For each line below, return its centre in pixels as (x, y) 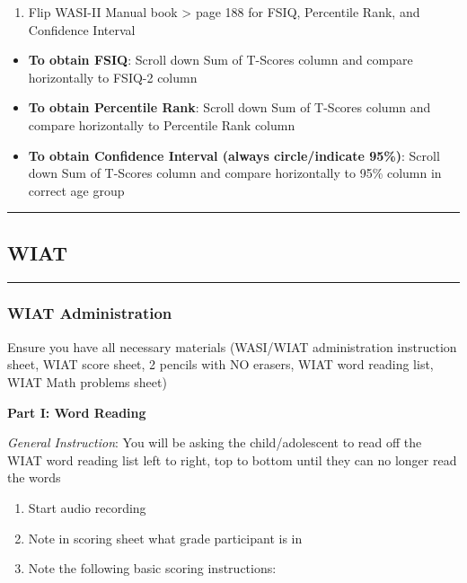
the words (34, 477)
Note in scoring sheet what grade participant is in (165, 538)
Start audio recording (87, 507)
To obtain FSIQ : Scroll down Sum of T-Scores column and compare (220, 60)
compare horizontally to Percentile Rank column (162, 124)
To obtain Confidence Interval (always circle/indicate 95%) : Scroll (234, 155)
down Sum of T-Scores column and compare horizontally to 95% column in (235, 173)
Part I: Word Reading (77, 412)
